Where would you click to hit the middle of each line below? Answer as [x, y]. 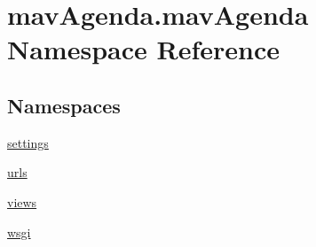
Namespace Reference [143, 49]
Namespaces [64, 105]
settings [28, 142]
